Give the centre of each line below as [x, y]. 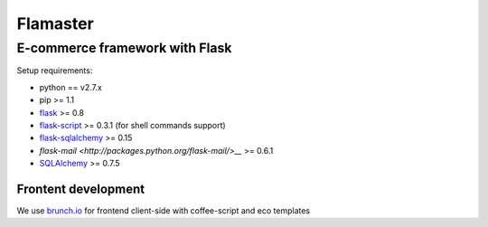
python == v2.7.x [71, 87]
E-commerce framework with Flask [124, 48]
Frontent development [80, 189]
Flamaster [55, 24]
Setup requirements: [55, 71]
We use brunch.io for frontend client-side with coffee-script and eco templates [164, 211]
